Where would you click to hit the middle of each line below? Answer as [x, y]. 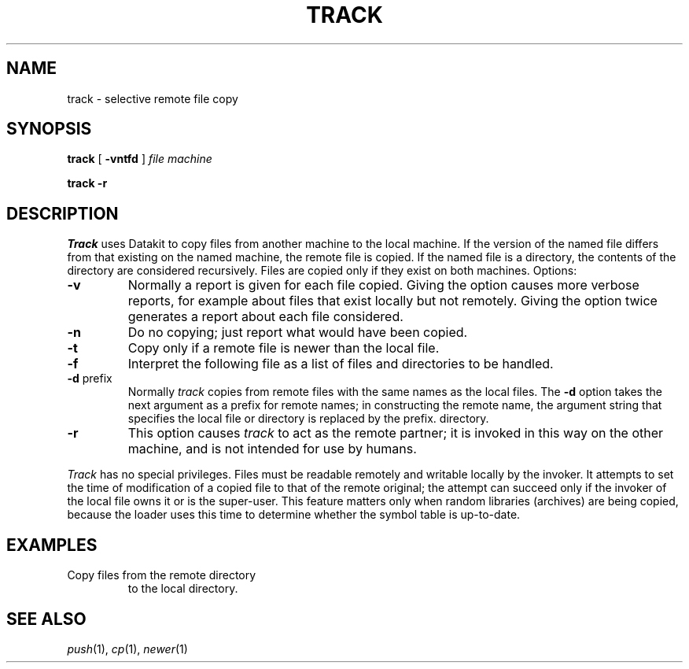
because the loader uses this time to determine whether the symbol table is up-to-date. [294, 515]
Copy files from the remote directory [162, 575]
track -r [87, 183]
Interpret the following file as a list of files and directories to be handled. [341, 364]
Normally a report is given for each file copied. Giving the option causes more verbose [383, 285]
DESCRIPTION [63, 213]
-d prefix [90, 379]
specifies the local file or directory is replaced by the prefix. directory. [308, 419]
